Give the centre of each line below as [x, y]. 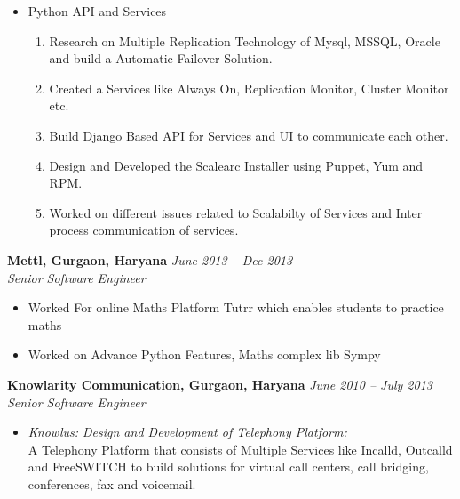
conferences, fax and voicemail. [112, 483]
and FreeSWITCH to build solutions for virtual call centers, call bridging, [228, 467]
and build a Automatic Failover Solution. [161, 58]
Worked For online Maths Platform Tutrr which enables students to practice [236, 307]
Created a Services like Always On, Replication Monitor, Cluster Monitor [249, 88]
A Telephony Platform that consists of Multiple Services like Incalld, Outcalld [240, 449]
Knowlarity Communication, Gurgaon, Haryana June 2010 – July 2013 [220, 384]
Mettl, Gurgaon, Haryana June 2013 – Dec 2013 [150, 259]
